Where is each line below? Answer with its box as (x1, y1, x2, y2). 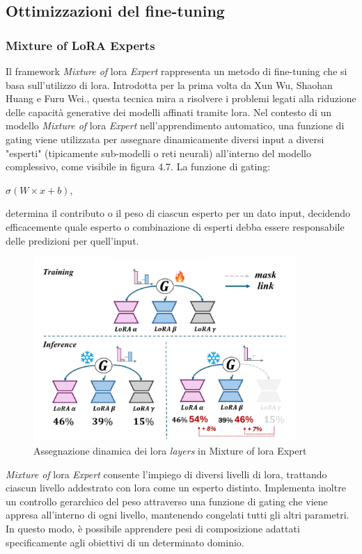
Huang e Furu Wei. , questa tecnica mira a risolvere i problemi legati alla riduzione (6, 91, 356, 106)
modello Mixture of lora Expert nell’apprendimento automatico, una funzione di (6, 118, 345, 133)
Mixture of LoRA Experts (6, 36, 155, 54)
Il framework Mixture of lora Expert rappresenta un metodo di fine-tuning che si (6, 64, 347, 78)
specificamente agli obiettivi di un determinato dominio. (6, 535, 244, 549)
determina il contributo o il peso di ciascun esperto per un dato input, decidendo (6, 206, 351, 220)
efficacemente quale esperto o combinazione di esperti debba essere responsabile (6, 219, 345, 234)
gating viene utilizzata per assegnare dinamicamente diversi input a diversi (6, 131, 324, 146)
